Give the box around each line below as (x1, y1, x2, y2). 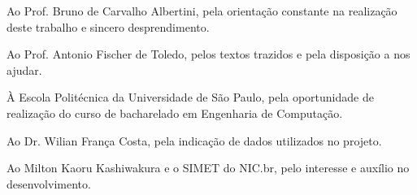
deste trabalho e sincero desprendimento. (7, 18, 210, 35)
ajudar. (7, 61, 42, 78)
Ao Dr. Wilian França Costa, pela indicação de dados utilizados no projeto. (7, 132, 382, 149)
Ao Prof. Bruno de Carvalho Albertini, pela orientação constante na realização (7, 2, 397, 19)
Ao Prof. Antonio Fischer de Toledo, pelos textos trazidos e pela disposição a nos (7, 45, 410, 63)
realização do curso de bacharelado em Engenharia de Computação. (7, 104, 343, 121)
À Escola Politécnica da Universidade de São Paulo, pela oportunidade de (7, 89, 374, 106)
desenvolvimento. (7, 175, 91, 192)
